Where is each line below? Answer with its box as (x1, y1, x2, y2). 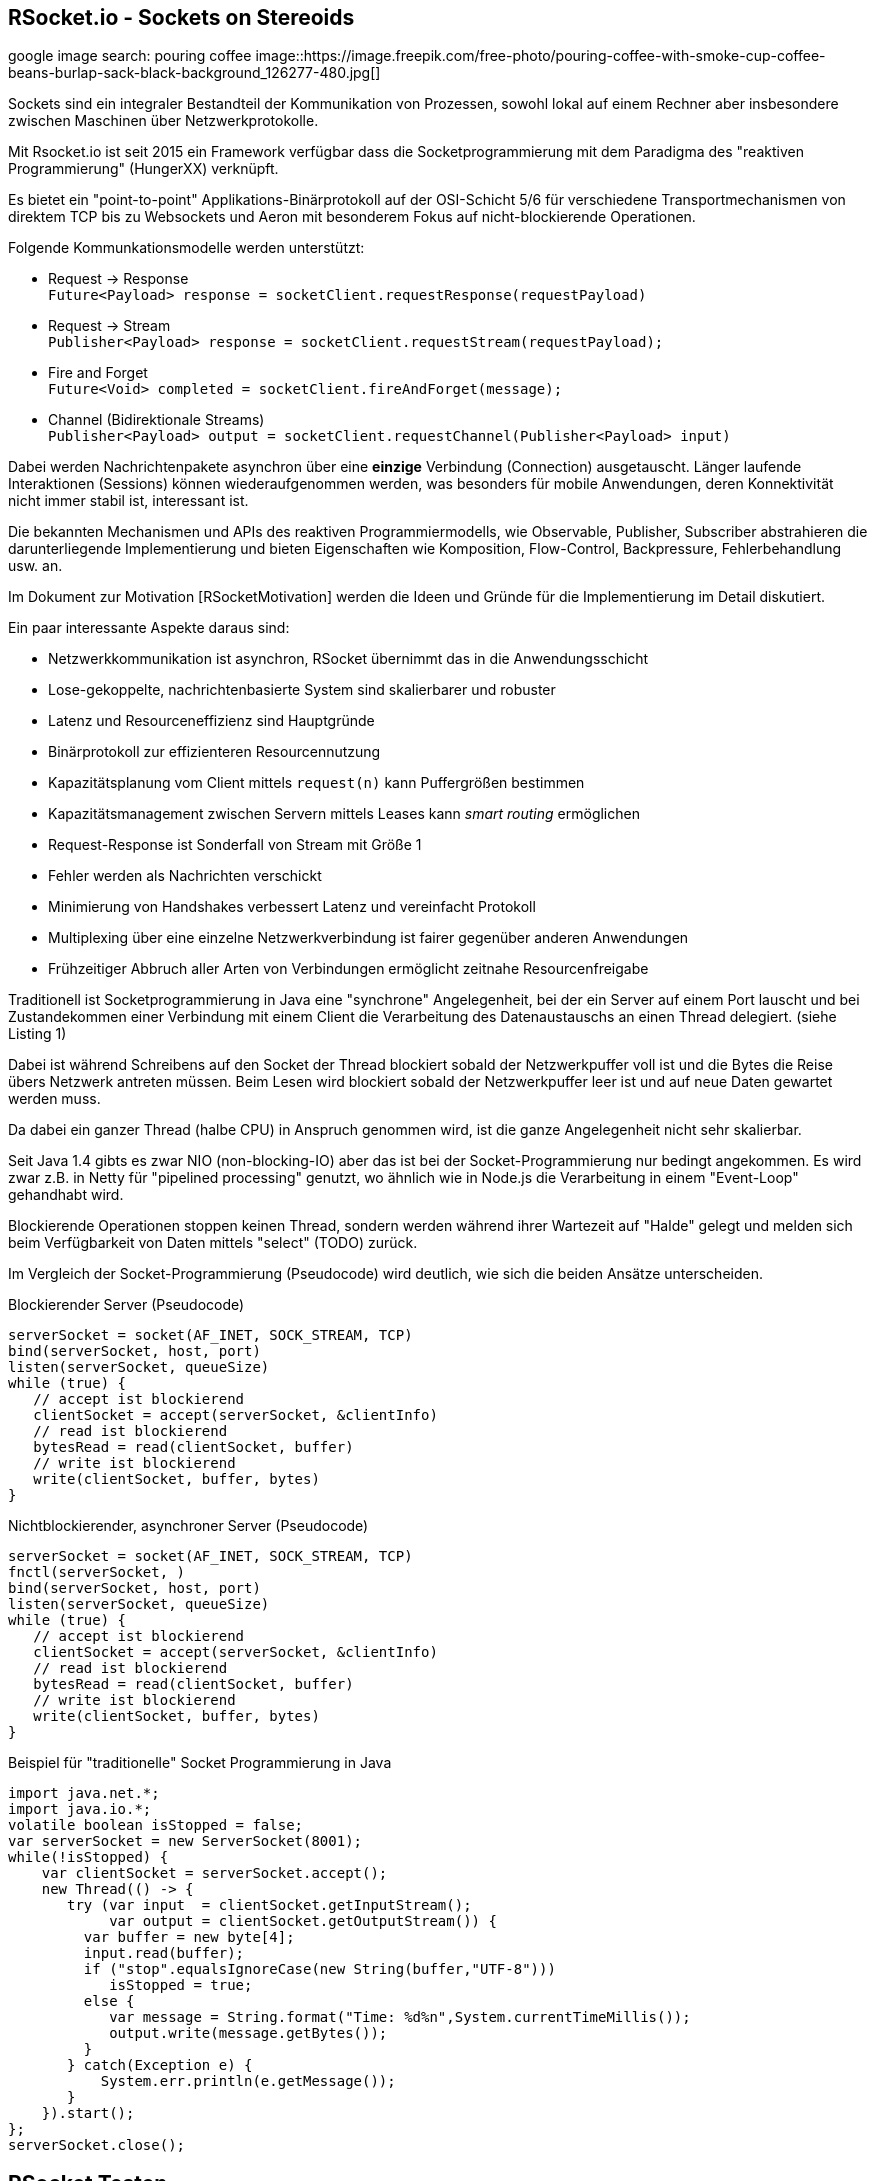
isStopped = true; (109, 1977, 253, 1994)
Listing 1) (8, 1025, 67, 1043)
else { (83, 1993, 135, 2010)
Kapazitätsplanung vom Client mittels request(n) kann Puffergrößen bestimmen (48, 774, 585, 792)
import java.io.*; (8, 1801, 152, 1818)
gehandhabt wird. (8, 1186, 124, 1204)
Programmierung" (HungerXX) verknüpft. (8, 160, 279, 178)
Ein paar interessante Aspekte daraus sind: (8, 619, 290, 637)
